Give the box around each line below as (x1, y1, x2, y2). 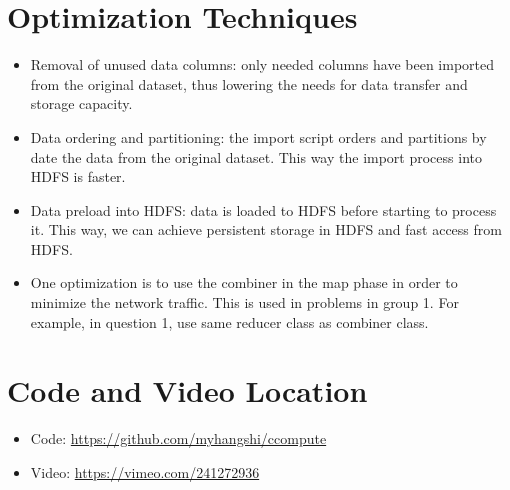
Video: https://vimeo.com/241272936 (30, 461, 260, 482)
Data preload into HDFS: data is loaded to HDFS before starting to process (30, 199, 497, 220)
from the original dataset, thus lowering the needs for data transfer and (30, 73, 468, 94)
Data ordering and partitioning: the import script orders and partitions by (30, 126, 487, 147)
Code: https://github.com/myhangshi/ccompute (30, 428, 327, 449)
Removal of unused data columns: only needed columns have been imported (30, 54, 495, 75)
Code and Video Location (7, 370, 368, 411)
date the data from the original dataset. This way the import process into (30, 146, 482, 167)
